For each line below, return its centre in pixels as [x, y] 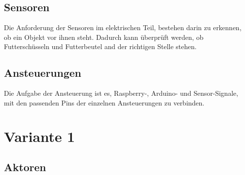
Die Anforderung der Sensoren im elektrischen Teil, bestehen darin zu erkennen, [123, 27]
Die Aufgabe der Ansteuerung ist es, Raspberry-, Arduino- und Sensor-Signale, [121, 93]
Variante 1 [40, 136]
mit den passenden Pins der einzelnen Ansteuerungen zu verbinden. [104, 102]
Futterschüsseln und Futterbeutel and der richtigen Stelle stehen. [100, 46]
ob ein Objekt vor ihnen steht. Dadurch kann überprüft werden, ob [104, 37]
